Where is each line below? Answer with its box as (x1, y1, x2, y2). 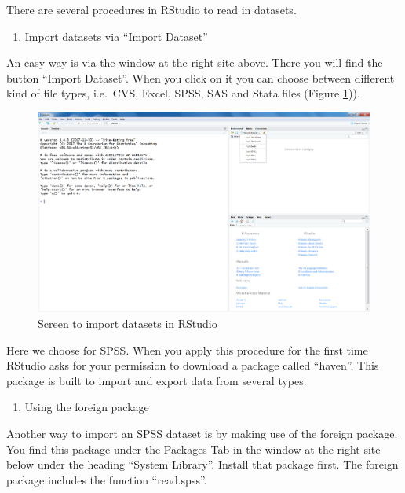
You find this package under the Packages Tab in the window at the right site (6, 440, 381, 457)
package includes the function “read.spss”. (6, 471, 207, 487)
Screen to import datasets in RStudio (38, 315, 217, 332)
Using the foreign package (24, 399, 149, 415)
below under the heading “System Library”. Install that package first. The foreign (6, 456, 399, 473)
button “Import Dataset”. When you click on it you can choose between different (6, 69, 395, 86)
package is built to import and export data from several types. (6, 372, 307, 388)
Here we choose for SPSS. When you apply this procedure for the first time (6, 341, 368, 358)
